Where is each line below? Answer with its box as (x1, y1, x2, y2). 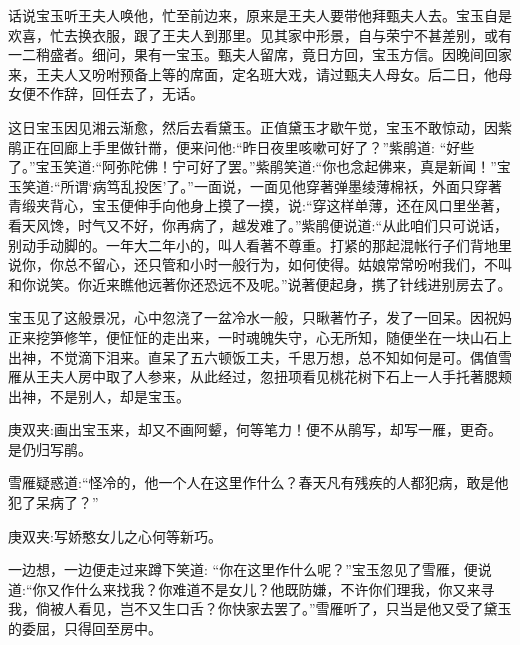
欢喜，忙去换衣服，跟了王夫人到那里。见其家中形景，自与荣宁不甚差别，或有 (8, 24, 512, 45)
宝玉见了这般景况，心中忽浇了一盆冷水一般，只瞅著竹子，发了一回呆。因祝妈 (8, 307, 512, 328)
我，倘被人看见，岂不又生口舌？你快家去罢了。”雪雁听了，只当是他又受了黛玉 (8, 598, 512, 619)
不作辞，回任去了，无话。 (35, 83, 204, 104)
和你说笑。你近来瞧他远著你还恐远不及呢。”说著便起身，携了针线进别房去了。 (8, 273, 512, 294)
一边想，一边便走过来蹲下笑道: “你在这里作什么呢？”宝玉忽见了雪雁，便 (8, 559, 478, 580)
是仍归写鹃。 (8, 438, 92, 459)
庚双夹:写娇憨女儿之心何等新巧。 (8, 525, 222, 546)
